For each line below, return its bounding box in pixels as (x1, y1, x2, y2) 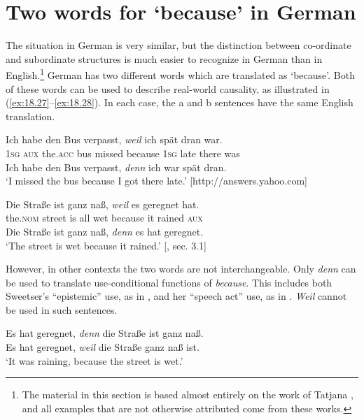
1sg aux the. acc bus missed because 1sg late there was (6, 145, 240, 160)
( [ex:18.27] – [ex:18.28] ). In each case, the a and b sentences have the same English (6, 95, 353, 110)
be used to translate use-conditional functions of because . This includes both (6, 275, 332, 289)
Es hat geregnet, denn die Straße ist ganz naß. (6, 326, 204, 340)
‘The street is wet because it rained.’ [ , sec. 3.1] (6, 238, 206, 252)
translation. (6, 108, 55, 123)
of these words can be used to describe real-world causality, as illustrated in (6, 81, 330, 96)
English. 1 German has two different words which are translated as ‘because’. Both (6, 66, 355, 82)
